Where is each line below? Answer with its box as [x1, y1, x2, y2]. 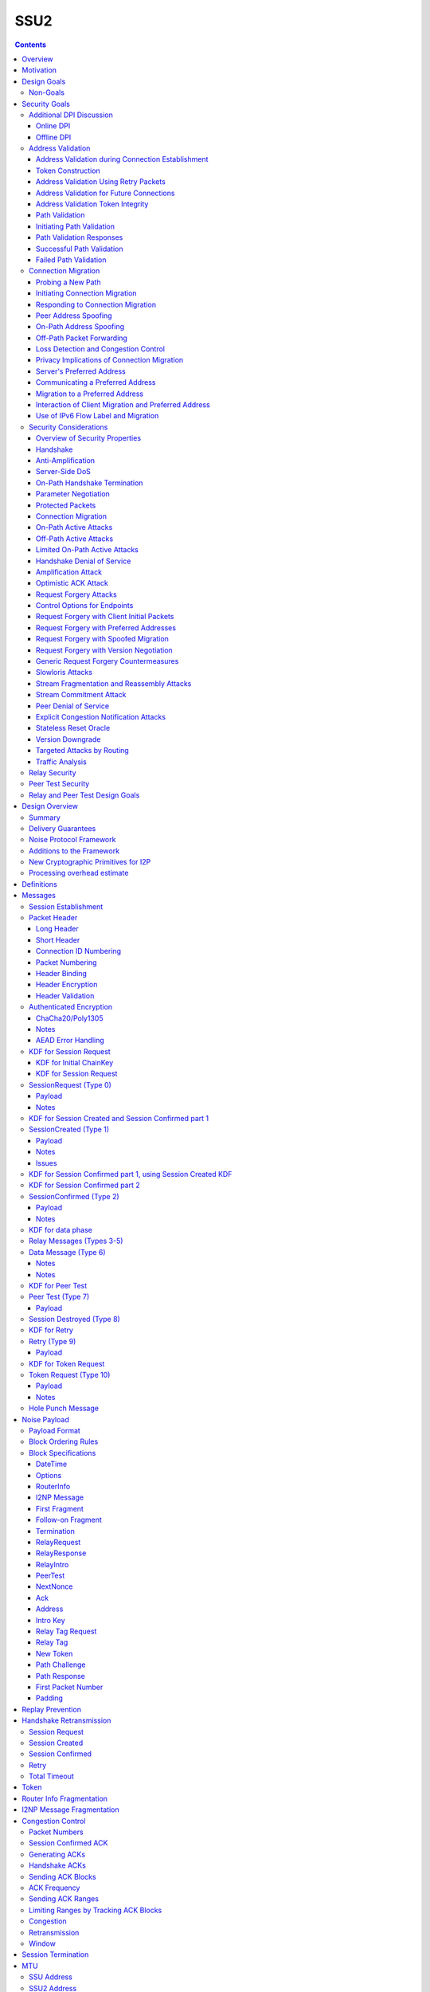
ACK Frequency [29, 1883, 80, 1892]
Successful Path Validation [36, 244, 123, 253]
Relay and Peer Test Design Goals [29, 790, 140, 800]
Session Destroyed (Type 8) [29, 1315, 121, 1324]
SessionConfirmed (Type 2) [29, 1191, 119, 1201]
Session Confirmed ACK [29, 1838, 108, 1848]
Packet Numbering [36, 957, 97, 967]
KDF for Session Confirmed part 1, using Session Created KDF [29, 1170, 233, 1178]
